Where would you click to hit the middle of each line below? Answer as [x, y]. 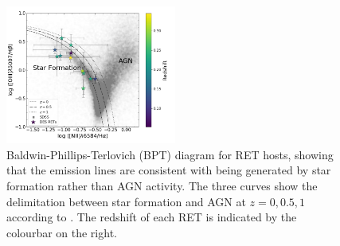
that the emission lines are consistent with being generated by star [169, 170]
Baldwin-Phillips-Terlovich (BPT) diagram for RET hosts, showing [170, 154]
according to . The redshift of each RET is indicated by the [152, 217]
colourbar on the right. [62, 232]
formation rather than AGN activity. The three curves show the [162, 186]
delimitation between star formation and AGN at [126, 201]
